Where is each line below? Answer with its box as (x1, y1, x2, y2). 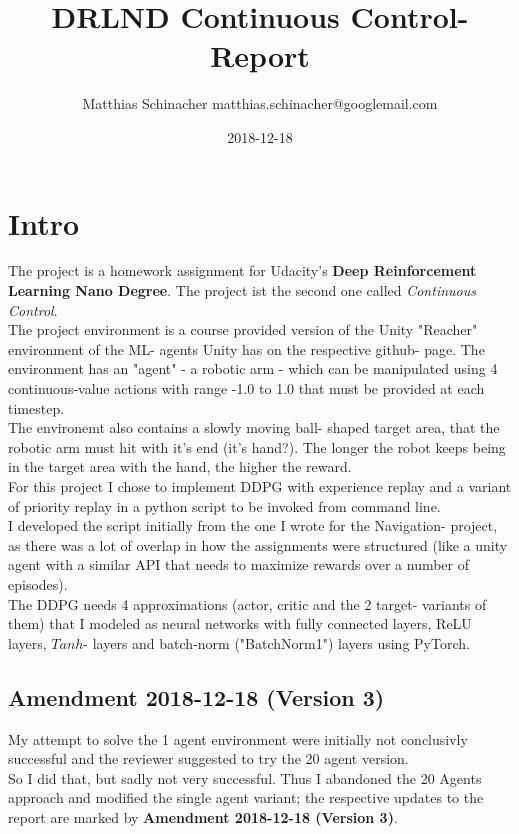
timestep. (8, 397, 65, 418)
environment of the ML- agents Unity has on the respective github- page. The (8, 338, 485, 359)
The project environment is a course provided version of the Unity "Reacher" (8, 319, 478, 340)
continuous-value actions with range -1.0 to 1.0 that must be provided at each (8, 378, 485, 398)
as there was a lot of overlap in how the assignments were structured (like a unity (8, 534, 508, 555)
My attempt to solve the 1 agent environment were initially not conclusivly (8, 728, 468, 749)
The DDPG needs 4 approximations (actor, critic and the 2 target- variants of (8, 593, 487, 614)
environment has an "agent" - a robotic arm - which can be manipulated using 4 (8, 358, 498, 379)
